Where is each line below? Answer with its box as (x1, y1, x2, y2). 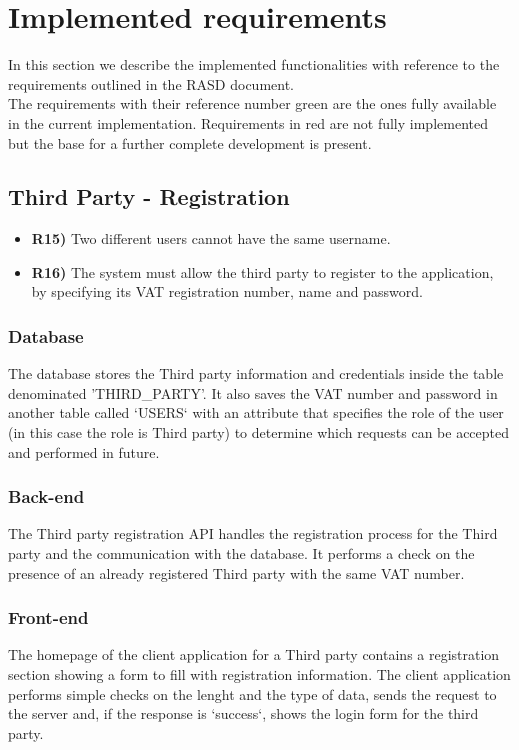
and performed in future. (8, 441, 160, 462)
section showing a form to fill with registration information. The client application (8, 664, 511, 685)
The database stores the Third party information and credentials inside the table (8, 363, 504, 384)
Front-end (8, 605, 89, 630)
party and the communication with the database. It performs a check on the (8, 543, 475, 564)
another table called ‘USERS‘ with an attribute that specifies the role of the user (8, 402, 504, 423)
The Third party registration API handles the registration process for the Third (8, 523, 498, 544)
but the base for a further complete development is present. (8, 132, 372, 153)
